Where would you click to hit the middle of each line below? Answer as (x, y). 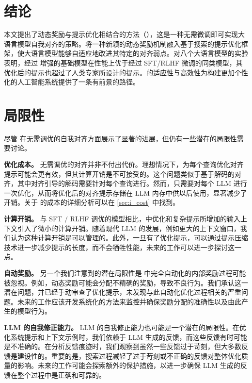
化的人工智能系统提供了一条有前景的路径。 (72, 82)
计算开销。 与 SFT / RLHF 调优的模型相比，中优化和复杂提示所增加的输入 (122, 218)
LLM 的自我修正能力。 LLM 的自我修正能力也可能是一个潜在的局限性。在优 (125, 327)
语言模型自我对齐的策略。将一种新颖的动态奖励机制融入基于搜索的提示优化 (123, 43)
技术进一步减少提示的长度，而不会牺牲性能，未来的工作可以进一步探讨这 (119, 247)
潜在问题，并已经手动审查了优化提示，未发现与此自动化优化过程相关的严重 (123, 292)
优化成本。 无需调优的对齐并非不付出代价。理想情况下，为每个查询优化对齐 (124, 164)
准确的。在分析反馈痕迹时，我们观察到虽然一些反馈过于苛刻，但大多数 (129, 346)
